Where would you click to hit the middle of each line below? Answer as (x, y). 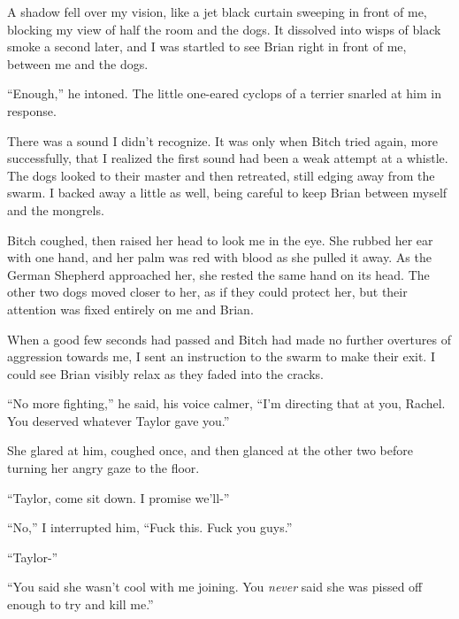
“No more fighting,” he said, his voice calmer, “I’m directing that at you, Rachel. (226, 403)
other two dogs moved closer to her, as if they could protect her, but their (207, 292)
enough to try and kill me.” (80, 604)
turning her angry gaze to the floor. (103, 468)
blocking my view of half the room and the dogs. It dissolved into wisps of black (224, 29)
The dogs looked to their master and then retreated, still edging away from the (221, 175)
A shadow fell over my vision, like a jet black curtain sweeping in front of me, (217, 12)
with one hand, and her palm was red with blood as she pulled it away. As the (219, 257)
